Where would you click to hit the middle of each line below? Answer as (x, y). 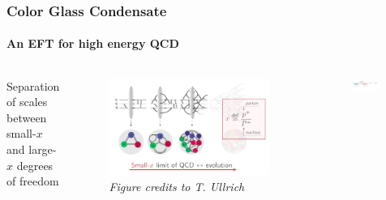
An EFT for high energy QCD (93, 43)
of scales (27, 102)
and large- (32, 149)
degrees (35, 165)
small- (21, 133)
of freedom (33, 181)
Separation (33, 85)
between (27, 117)
